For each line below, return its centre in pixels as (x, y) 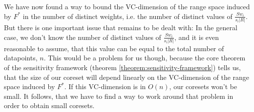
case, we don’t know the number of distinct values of (83, 37)
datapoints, (21, 58)
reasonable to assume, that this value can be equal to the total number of (114, 48)
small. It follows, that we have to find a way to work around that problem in (119, 96)
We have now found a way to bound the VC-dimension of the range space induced (127, 6)
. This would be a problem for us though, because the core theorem (145, 58)
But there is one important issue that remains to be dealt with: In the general (121, 27)
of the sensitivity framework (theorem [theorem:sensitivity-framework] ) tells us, (122, 67)
